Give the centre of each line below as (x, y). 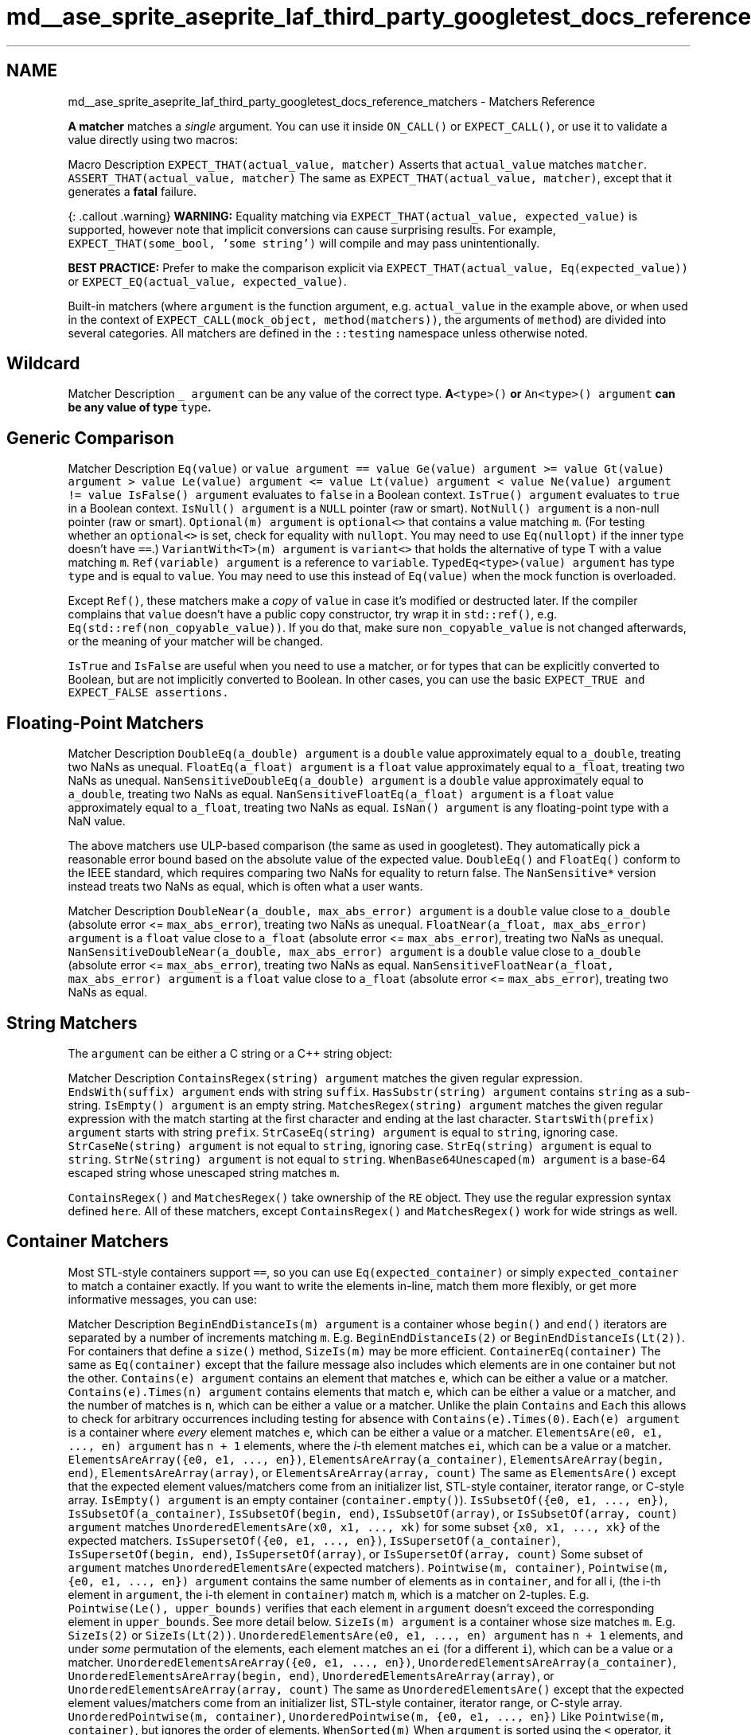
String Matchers (72, 1023)
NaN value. (97, 821)
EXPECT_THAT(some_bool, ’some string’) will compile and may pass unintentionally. (304, 243)
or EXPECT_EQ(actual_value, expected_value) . (207, 281)
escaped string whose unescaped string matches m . (204, 1172)
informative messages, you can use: (162, 1299)
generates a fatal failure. (132, 191)
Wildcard (43, 364)
